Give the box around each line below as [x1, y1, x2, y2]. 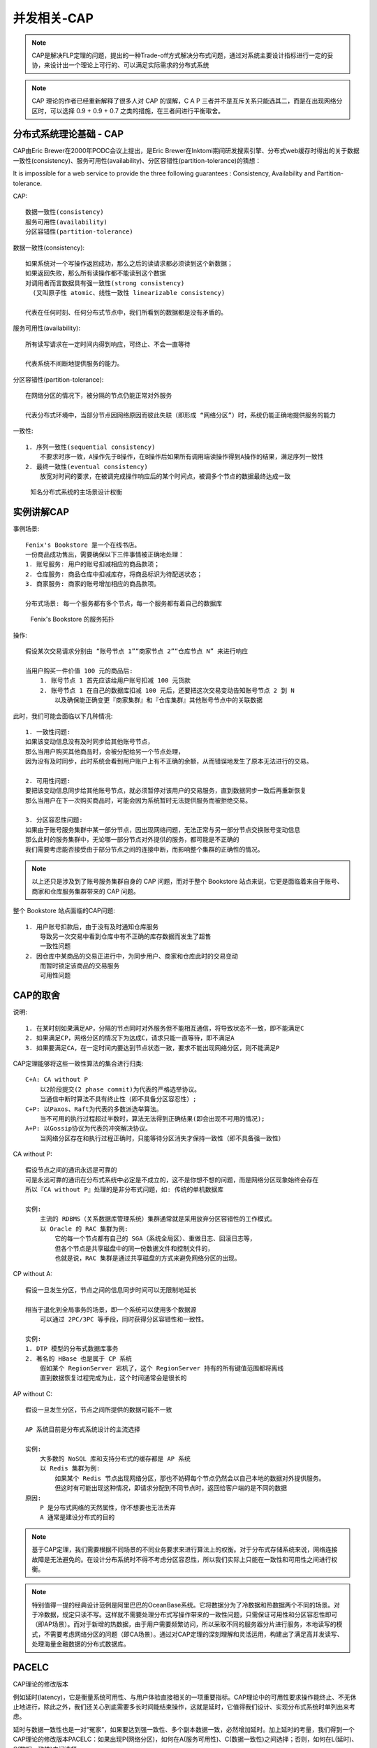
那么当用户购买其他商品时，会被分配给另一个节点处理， [25, 747, 184, 755]
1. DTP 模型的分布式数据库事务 [25, 1345, 119, 1353]
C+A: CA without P [25, 1075, 89, 1084]
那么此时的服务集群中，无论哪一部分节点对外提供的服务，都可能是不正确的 [25, 836, 239, 844]
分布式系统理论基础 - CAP [13, 128, 124, 140]
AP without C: [13, 1389, 52, 1398]
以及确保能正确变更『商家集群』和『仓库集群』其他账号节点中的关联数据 [54, 696, 263, 704]
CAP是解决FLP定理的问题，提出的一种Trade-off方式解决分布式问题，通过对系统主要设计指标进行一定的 [31, 51, 327, 59]
